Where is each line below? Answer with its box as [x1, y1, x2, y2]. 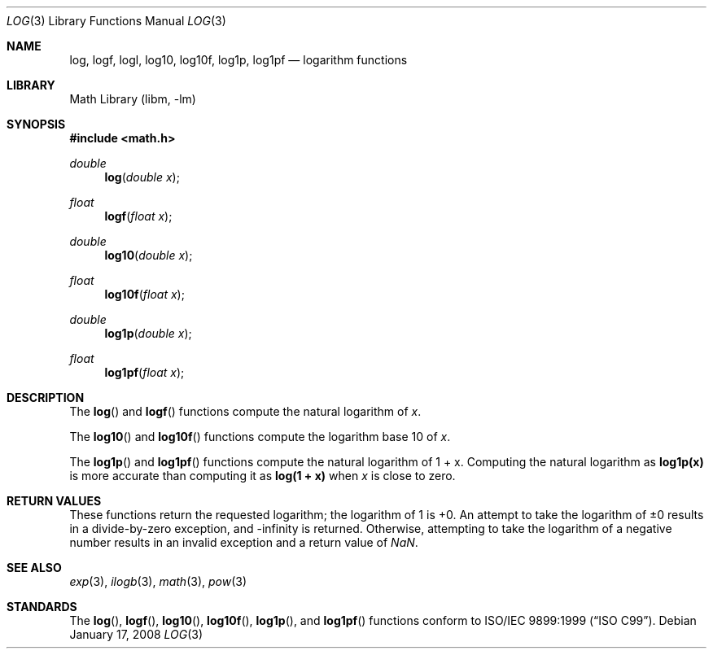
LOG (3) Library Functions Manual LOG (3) [7, 14, 226, 28]
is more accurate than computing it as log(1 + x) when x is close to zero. [69, 469, 456, 483]
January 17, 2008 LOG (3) [69, 627, 203, 641]
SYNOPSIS [7, 117, 66, 131]
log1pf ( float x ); [104, 365, 185, 379]
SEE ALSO [7, 561, 62, 574]
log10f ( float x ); [104, 287, 185, 301]
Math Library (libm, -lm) [69, 92, 196, 106]
